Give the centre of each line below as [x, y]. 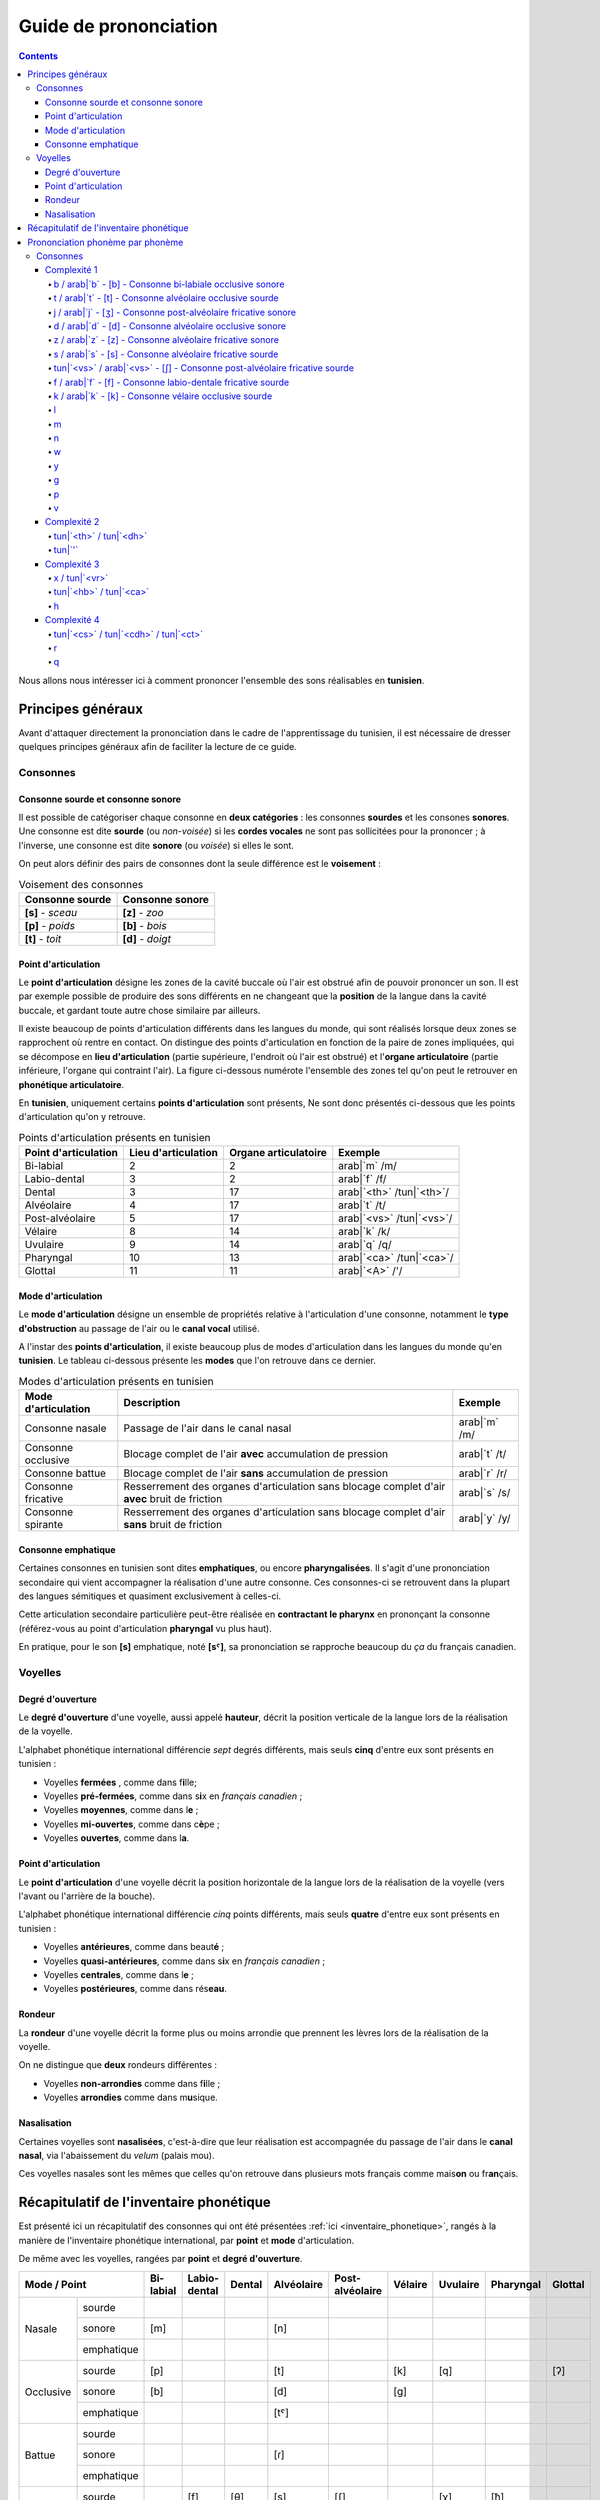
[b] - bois [144, 925]
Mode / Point [55, 2284]
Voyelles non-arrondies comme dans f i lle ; [132, 2083]
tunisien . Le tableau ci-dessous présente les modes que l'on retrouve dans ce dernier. [197, 1361]
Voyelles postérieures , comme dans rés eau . [135, 1989]
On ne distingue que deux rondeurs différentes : [118, 2065]
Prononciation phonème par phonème [105, 242]
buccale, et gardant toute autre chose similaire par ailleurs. [139, 1010]
